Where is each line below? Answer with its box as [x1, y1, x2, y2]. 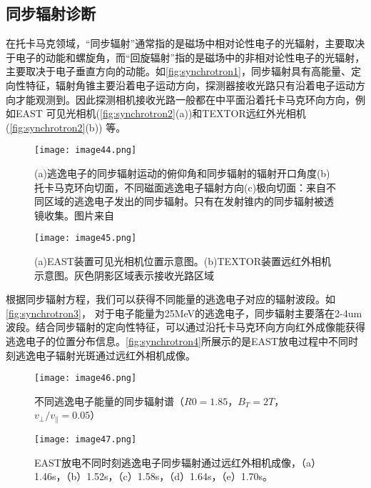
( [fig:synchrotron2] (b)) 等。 [6, 119, 126, 134]
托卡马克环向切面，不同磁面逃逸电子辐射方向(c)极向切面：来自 [34, 179, 327, 194]
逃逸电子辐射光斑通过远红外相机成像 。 [15, 347, 195, 362]
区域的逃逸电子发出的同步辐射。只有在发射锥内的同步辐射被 [44, 194, 324, 209]
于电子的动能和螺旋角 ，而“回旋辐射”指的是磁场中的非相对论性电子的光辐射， [6, 49, 365, 64]
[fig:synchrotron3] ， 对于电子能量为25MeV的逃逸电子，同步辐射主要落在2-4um [6, 305, 362, 320]
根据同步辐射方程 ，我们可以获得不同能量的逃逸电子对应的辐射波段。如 [6, 292, 335, 307]
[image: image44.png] [34, 145, 137, 156]
